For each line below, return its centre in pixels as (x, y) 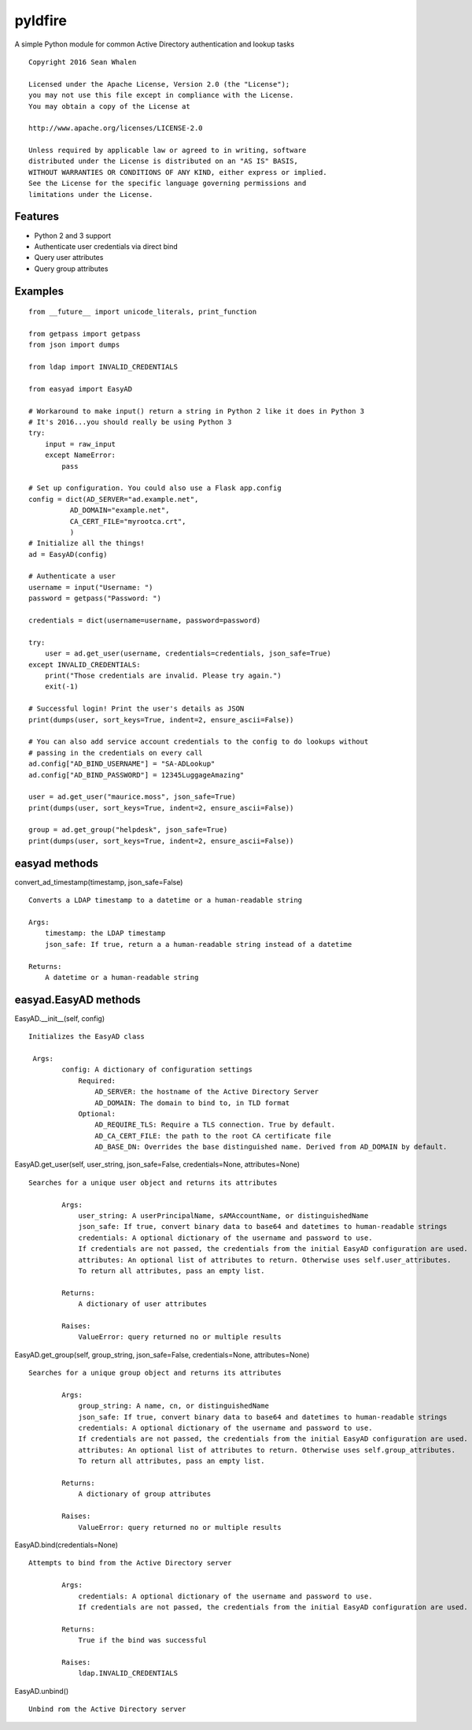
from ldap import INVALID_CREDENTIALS (103, 367)
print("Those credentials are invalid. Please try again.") (163, 676)
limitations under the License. (91, 194)
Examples (39, 291)
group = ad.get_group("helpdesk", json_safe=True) (128, 830)
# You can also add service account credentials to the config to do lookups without (199, 742)
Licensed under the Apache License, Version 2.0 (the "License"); (159, 84)
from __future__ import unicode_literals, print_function (143, 312)
